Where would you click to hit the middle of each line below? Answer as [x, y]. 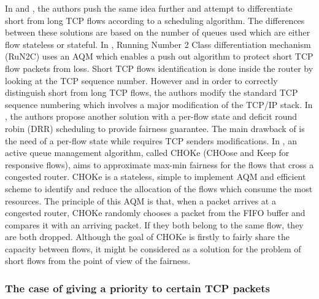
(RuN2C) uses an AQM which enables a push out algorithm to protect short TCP [159, 56]
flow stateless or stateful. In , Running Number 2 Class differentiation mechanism [158, 44]
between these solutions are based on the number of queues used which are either [158, 32]
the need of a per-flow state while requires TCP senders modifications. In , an [151, 140]
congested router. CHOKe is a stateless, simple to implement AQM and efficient [156, 177]
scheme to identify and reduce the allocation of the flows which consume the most [159, 188]
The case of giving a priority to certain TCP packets [137, 288]
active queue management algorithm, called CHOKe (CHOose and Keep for [147, 153]
